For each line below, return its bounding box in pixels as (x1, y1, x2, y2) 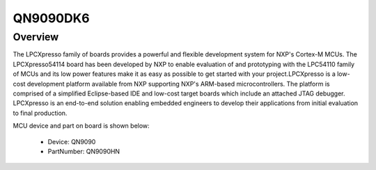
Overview (13, 31, 59, 43)
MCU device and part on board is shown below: (13, 122, 150, 130)
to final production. (13, 109, 68, 117)
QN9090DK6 (13, 10, 90, 26)
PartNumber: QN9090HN (47, 147, 120, 155)
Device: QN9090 (47, 137, 96, 146)
